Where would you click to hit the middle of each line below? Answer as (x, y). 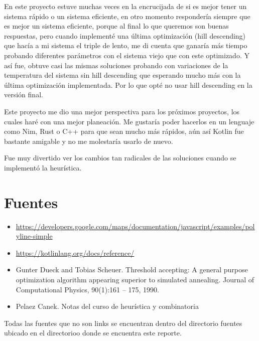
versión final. (24, 95)
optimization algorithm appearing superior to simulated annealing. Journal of (135, 279)
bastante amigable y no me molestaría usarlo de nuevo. (89, 141)
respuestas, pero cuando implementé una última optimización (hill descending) (125, 35)
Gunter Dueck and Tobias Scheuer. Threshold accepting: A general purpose (132, 270)
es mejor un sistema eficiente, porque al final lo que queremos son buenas (116, 26)
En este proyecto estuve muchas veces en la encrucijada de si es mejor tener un (125, 6)
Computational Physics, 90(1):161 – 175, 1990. (87, 289)
